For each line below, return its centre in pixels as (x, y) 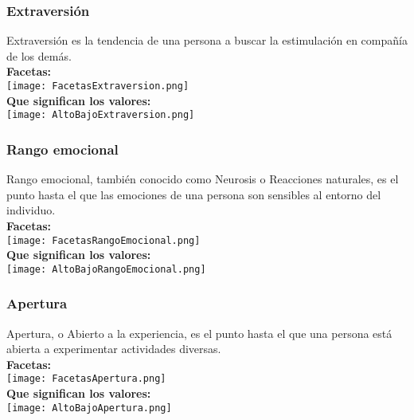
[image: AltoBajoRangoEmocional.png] (106, 269)
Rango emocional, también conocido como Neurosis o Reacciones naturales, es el (203, 179)
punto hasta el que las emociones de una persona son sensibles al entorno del (194, 194)
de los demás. (39, 55)
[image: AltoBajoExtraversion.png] (101, 115)
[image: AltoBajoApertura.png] (89, 408)
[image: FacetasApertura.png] (86, 379)
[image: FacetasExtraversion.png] (98, 86)
